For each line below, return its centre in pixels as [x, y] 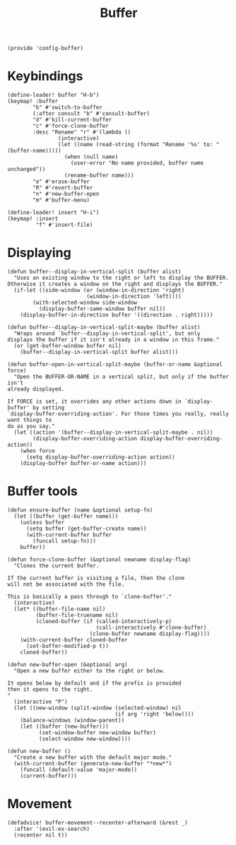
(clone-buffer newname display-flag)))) [150, 634]
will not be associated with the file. [66, 584]
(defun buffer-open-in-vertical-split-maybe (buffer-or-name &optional [115, 365]
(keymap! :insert [33, 219]
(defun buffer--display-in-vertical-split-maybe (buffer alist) [104, 327]
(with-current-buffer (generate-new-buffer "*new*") [93, 764]
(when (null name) [91, 157]
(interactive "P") [41, 702]
